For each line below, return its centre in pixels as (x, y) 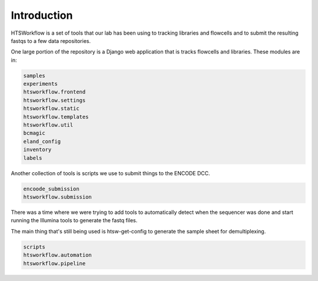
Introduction (42, 15)
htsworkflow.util (48, 125)
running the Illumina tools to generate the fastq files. (74, 220)
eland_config (42, 141)
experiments (41, 84)
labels (33, 158)
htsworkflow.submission (58, 197)
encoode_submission (51, 189)
